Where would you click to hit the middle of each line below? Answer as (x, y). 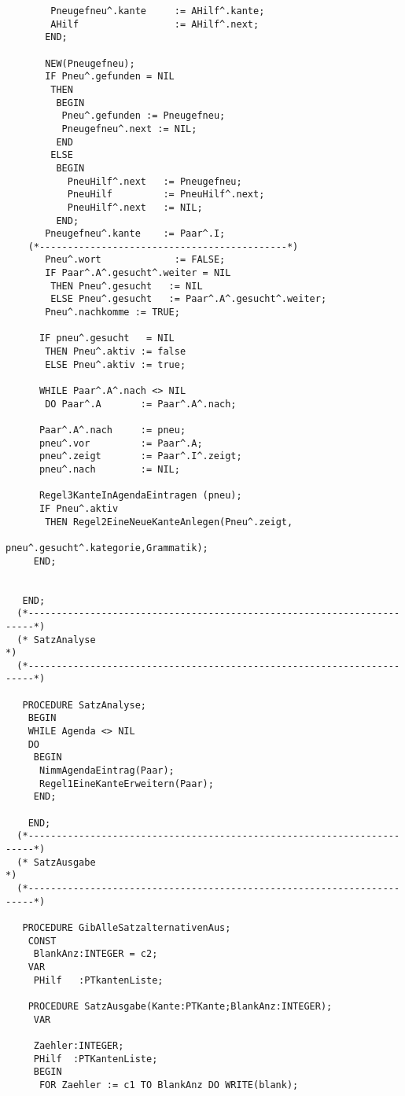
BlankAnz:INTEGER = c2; (96, 954)
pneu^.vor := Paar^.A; (121, 443)
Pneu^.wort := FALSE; (135, 260)
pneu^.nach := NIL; (109, 469)
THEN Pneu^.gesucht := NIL (127, 286)
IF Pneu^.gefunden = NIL (110, 77)
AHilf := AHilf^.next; (155, 24)
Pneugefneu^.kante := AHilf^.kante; (158, 11)
